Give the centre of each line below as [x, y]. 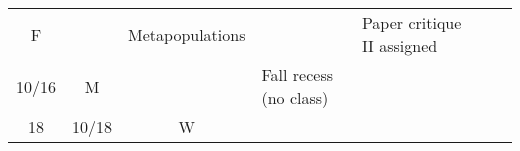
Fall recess [297, 74]
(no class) [295, 97]
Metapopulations [187, 34]
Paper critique [411, 22]
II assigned [399, 45]
